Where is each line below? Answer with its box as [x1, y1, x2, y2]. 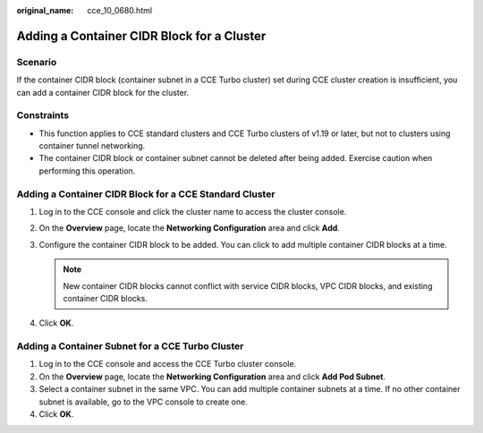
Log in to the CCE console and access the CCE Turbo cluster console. [38, 359, 297, 369]
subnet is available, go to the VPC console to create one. [38, 396, 248, 407]
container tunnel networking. [38, 140, 146, 151]
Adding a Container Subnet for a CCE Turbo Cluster [16, 340, 244, 352]
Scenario [16, 55, 57, 68]
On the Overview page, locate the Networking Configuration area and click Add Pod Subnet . [38, 371, 386, 382]
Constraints [16, 109, 70, 122]
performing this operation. [38, 166, 136, 176]
